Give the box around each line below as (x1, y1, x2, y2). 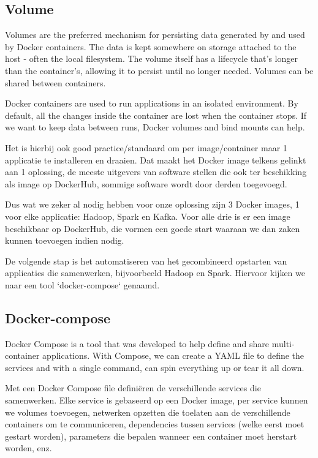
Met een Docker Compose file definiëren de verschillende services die (5, 381, 261, 394)
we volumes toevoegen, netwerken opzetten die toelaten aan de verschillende (5, 405, 290, 418)
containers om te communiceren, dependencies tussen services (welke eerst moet (5, 418, 305, 430)
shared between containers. (5, 76, 106, 89)
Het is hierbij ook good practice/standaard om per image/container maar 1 (5, 141, 287, 154)
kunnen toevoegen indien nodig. (5, 234, 124, 247)
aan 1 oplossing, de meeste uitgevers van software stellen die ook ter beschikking (5, 165, 307, 178)
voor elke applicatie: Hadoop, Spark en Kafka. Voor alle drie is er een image (5, 209, 290, 222)
